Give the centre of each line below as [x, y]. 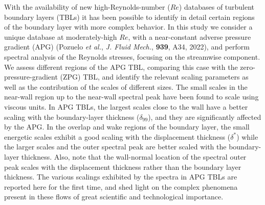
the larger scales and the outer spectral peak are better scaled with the [115, 147]
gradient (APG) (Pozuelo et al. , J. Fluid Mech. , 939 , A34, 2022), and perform [127, 47]
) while [247, 136]
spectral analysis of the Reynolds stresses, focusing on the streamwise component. [132, 56]
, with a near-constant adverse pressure [190, 36]
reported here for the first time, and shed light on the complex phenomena [121, 186]
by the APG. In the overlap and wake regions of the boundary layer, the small [127, 127]
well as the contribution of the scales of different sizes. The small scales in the [126, 86]
